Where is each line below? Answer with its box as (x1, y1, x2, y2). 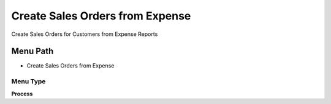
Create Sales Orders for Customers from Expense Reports (11, 30, 158, 38)
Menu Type (11, 77, 46, 86)
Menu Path (11, 46, 54, 57)
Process (11, 90, 33, 97)
